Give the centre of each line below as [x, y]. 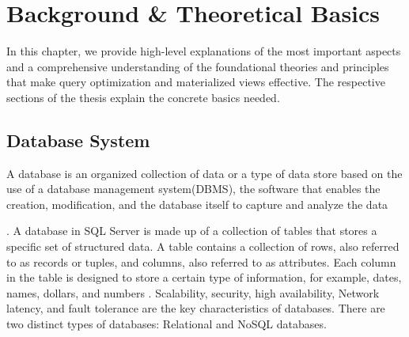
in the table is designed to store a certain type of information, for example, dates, [204, 277]
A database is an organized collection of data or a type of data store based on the [204, 173]
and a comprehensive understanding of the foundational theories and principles [198, 66]
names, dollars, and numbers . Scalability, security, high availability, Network [193, 292]
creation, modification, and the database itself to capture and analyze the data [197, 204]
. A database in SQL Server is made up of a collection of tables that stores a [192, 231]
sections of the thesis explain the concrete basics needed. [143, 97]
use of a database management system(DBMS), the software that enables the [193, 189]
